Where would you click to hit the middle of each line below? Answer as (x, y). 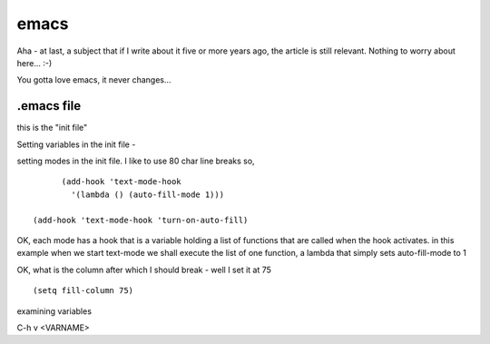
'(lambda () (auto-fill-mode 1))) (148, 194)
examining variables (54, 311)
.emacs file (49, 106)
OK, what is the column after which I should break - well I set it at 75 (144, 270)
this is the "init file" (52, 128)
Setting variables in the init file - (76, 144)
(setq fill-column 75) (83, 291)
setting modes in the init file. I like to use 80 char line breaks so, (136, 161)
